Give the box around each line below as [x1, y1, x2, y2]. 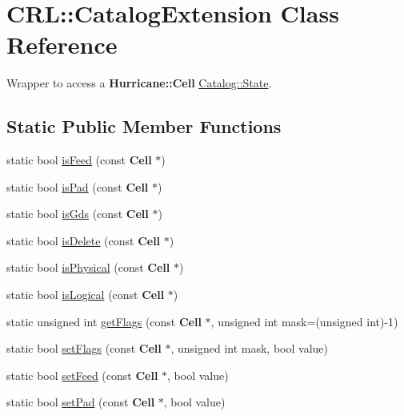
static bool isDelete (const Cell [6, 232, 161, 248]
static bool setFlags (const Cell [6, 340, 162, 357]
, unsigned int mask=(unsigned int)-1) [210, 313, 398, 329]
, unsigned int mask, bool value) [170, 340, 328, 357]
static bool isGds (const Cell [6, 205, 149, 222]
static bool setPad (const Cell [6, 394, 155, 410]
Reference [6, 28, 118, 61]
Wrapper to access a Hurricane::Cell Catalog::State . [6, 75, 272, 91]
